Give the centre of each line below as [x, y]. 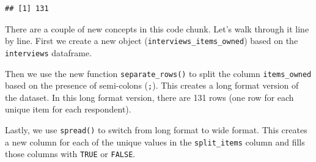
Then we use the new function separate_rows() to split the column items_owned [158, 73]
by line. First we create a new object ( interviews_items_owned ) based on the [152, 41]
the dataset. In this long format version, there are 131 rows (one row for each [149, 97]
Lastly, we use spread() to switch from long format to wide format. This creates [156, 130]
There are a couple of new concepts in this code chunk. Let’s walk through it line [157, 28]
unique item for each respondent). [68, 109]
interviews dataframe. [49, 52]
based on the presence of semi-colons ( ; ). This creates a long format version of [152, 85]
